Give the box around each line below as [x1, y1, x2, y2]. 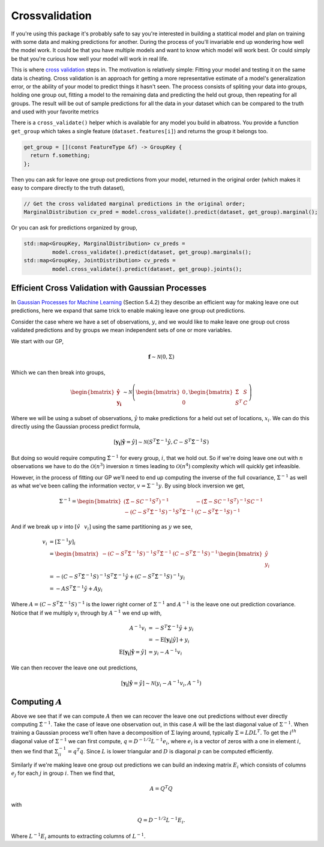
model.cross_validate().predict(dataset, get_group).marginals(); [52, 249, 252, 255]
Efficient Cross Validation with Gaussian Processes [11, 283, 207, 293]
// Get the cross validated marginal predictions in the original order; [23, 200, 245, 207]
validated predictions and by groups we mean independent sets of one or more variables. [11, 327, 232, 334]
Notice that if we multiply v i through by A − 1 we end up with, [11, 609, 162, 618]
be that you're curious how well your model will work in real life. [11, 55, 169, 62]
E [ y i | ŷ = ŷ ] [119, 648, 146, 657]
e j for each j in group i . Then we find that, [11, 770, 115, 778]
